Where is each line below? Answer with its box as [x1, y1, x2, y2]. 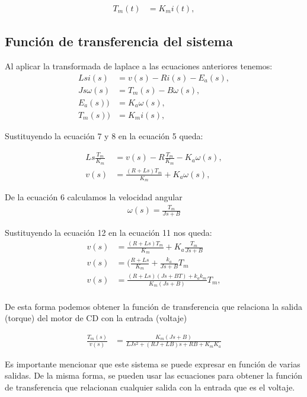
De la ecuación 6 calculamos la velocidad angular [5, 191, 183, 203]
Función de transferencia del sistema [5, 32, 233, 50]
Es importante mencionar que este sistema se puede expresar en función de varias [5, 357, 300, 370]
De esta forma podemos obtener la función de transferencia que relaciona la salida [5, 300, 302, 312]
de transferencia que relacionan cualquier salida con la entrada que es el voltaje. [5, 380, 295, 393]
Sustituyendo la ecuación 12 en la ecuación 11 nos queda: [5, 226, 212, 239]
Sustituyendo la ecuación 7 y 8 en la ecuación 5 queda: [5, 129, 203, 142]
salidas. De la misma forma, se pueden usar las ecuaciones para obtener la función [5, 369, 303, 382]
